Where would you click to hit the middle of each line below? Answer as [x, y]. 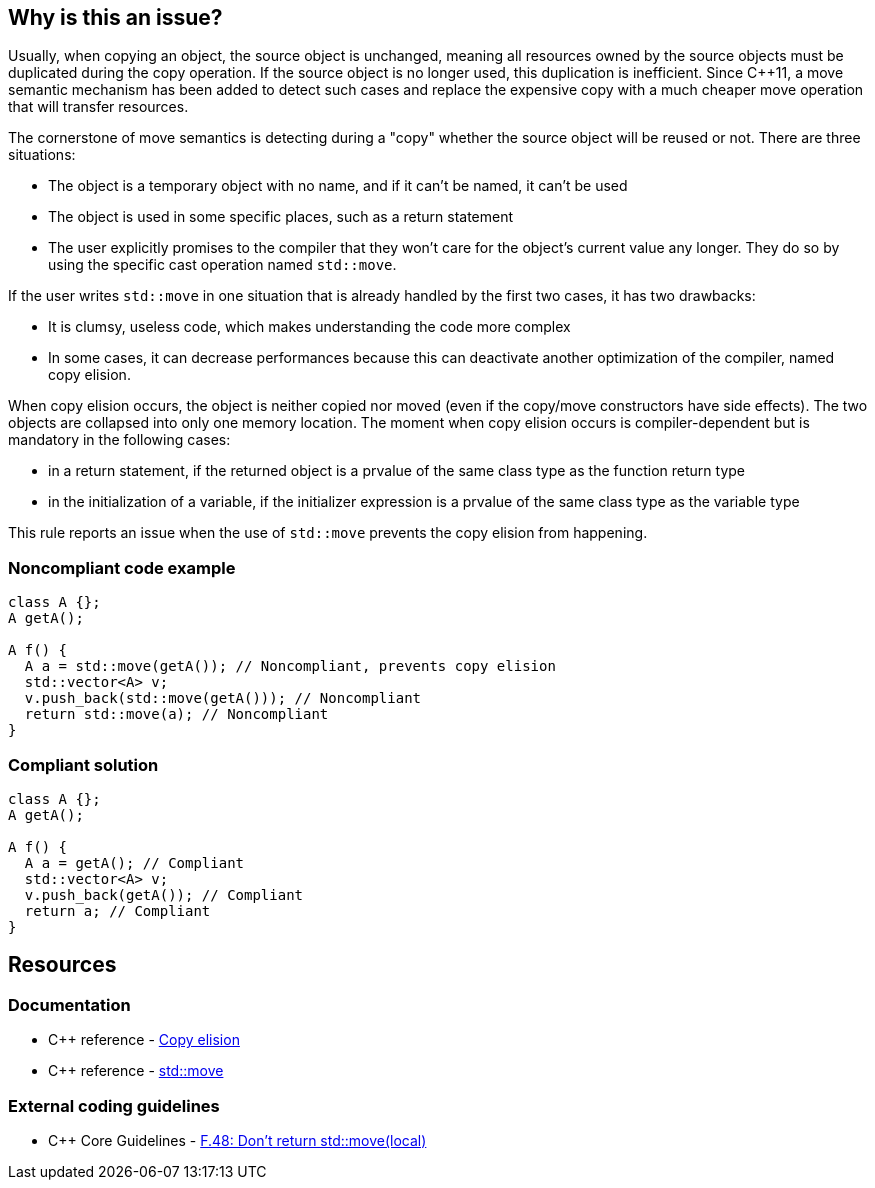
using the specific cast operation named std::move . [222, 265]
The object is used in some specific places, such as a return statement [281, 217]
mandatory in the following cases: [119, 440]
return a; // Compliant [117, 910]
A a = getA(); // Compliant [134, 862]
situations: [42, 155]
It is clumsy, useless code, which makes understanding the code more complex [309, 327]
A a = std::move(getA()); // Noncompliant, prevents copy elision [290, 666]
